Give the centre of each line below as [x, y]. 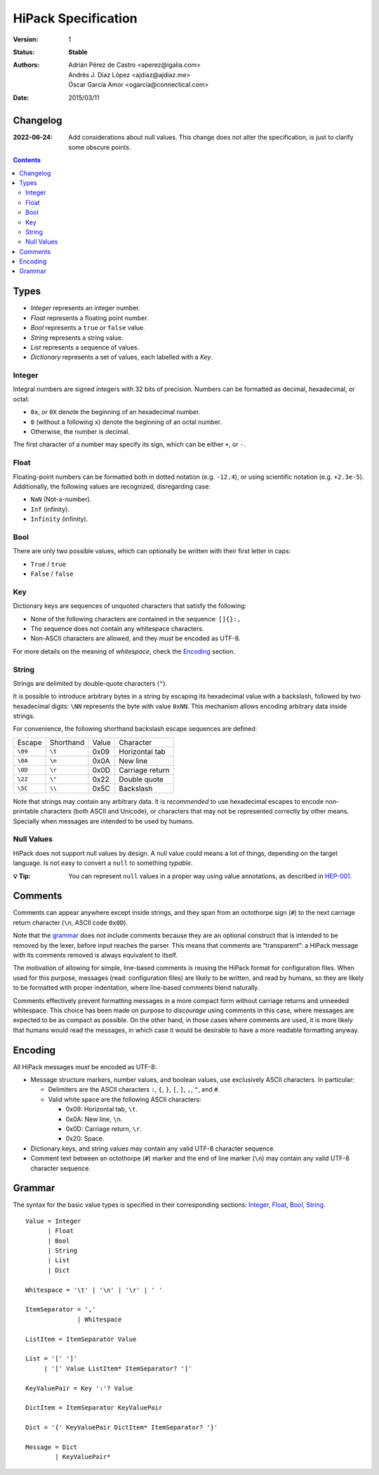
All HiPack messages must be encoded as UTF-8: [85, 1066]
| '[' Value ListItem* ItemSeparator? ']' [118, 1368]
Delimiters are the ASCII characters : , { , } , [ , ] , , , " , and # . [134, 1090]
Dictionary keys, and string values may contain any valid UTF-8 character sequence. [153, 1149]
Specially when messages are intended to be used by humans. [104, 821]
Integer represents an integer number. [85, 308]
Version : [26, 39]
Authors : [26, 65]
